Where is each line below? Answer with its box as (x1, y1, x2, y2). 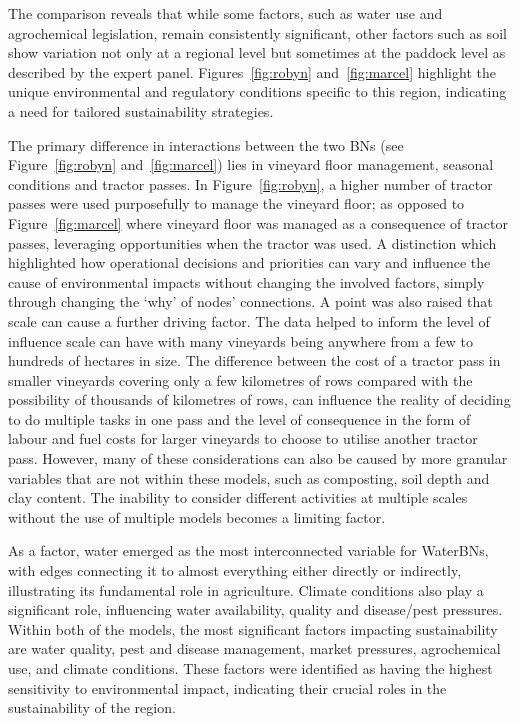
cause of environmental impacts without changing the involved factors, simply (8, 271, 485, 292)
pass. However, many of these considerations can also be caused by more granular (8, 448, 508, 469)
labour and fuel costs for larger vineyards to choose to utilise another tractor (8, 428, 478, 449)
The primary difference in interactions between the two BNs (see (8, 134, 404, 155)
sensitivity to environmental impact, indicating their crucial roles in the (8, 677, 447, 698)
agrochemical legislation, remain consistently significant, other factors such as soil (8, 22, 507, 43)
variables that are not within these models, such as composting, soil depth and (8, 467, 490, 488)
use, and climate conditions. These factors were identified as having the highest (8, 658, 493, 678)
